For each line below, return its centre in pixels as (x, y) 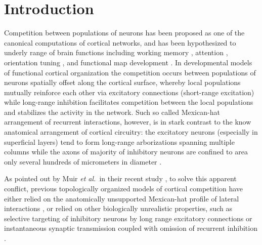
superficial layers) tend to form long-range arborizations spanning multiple (119, 141)
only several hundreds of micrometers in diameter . (83, 161)
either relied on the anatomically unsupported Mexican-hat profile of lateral (122, 198)
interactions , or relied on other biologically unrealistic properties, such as (118, 208)
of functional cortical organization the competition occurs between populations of (130, 72)
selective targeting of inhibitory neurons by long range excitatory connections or (128, 218)
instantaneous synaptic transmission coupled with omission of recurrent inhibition (131, 228)
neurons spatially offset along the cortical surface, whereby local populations (122, 82)
